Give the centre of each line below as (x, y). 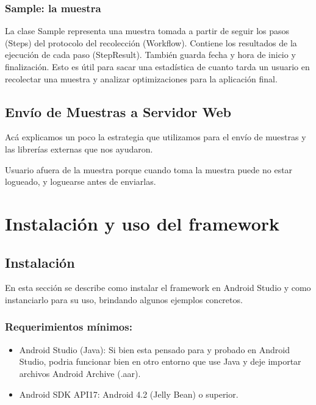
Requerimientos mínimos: (69, 327)
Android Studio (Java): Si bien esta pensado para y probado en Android (154, 349)
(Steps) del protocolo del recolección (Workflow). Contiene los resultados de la (151, 42)
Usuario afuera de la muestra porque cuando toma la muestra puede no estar (149, 169)
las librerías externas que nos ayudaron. (79, 149)
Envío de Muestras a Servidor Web (118, 111)
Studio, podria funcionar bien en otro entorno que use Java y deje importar (160, 361)
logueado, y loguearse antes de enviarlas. (81, 181)
